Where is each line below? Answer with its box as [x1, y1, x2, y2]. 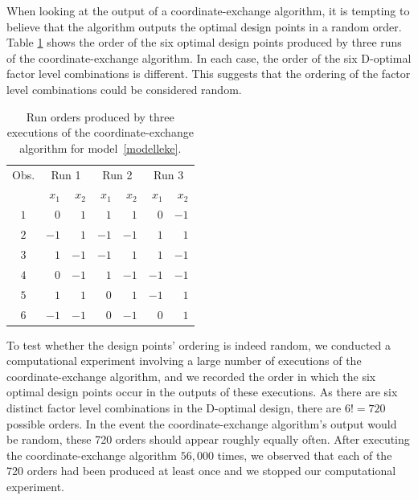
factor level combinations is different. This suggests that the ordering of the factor [6, 65, 411, 82]
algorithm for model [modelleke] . [19, 139, 182, 156]
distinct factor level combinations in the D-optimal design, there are [6, 399, 342, 416]
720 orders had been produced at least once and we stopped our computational [6, 462, 396, 479]
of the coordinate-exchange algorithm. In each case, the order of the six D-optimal [6, 49, 412, 66]
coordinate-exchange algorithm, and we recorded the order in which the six [6, 367, 376, 384]
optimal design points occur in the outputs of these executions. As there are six [6, 383, 398, 400]
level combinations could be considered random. [6, 80, 242, 97]
